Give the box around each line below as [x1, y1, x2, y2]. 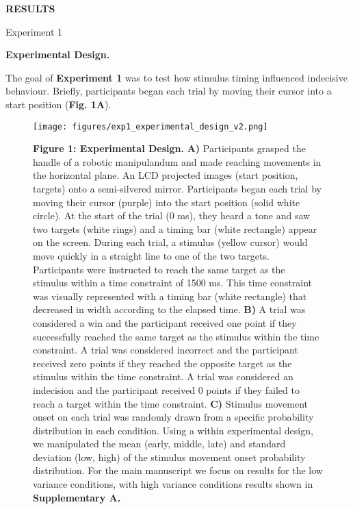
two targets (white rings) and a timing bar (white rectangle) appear [33, 221, 317, 236]
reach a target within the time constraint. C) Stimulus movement [33, 396, 308, 410]
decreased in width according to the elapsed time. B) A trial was [33, 302, 306, 316]
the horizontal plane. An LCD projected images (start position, [33, 168, 298, 182]
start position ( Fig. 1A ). [5, 97, 112, 111]
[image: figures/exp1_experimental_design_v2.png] [33, 121, 268, 132]
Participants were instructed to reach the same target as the [33, 262, 285, 276]
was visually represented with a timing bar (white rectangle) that [33, 288, 307, 303]
